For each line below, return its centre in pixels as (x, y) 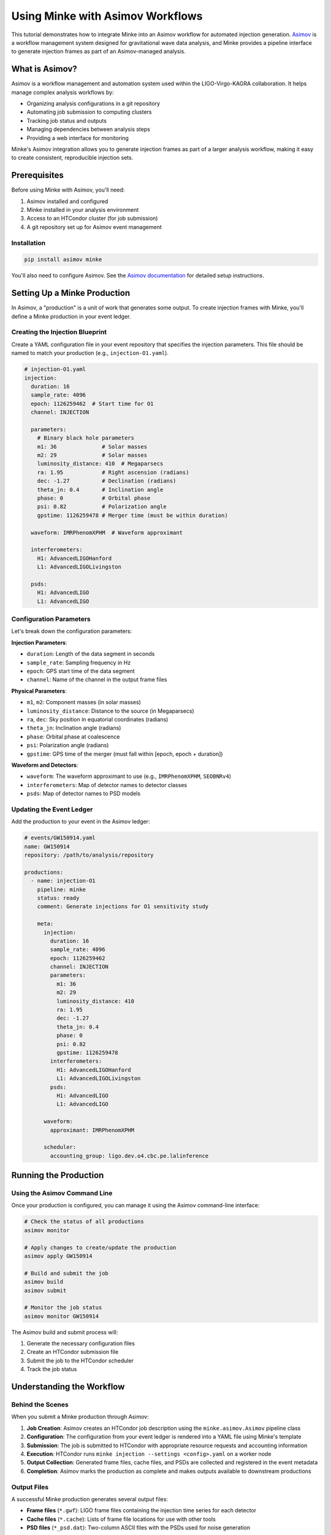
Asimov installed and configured (67, 201)
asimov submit (45, 1290)
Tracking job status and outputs (67, 120)
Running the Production (58, 1176)
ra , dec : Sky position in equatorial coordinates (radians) (97, 719)
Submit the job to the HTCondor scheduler (80, 1361)
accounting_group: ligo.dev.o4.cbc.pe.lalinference (129, 1156)
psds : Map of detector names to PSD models (84, 794)
